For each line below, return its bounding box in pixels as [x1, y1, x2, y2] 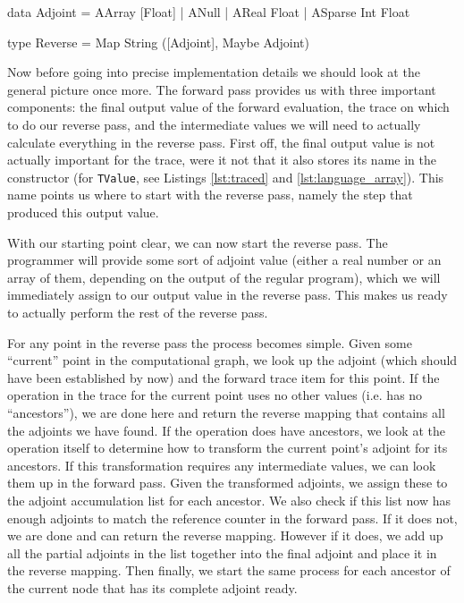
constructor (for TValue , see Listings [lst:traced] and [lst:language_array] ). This [7, 167, 444, 186]
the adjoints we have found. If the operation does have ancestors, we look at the [7, 420, 445, 439]
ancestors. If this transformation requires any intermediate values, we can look [7, 455, 436, 474]
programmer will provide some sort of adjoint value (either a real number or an [7, 251, 442, 269]
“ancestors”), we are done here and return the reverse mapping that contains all [7, 403, 445, 421]
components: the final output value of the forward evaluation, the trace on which [7, 98, 450, 116]
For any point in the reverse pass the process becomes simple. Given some [7, 333, 412, 352]
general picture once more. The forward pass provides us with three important [7, 80, 436, 98]
